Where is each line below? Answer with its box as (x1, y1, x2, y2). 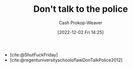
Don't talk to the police (33, 3, 128, 15)
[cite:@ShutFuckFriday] (9, 52, 58, 58)
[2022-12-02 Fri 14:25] (57, 29, 104, 35)
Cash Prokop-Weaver (58, 20, 103, 26)
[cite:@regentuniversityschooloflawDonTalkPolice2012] (9, 57, 123, 63)
